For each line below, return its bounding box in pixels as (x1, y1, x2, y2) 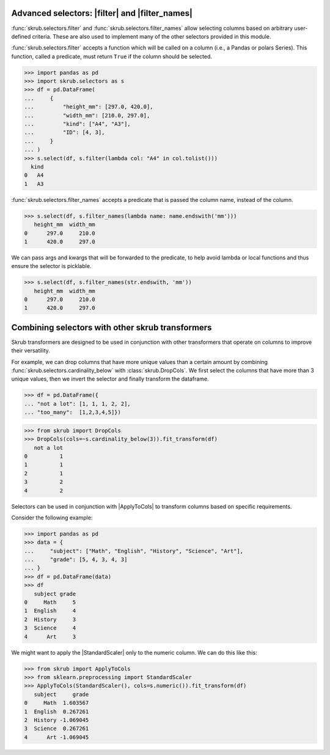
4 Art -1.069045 (24, 734, 89, 740)
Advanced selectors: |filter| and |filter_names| (11, 8, 193, 18)
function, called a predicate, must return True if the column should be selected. (11, 53, 212, 60)
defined (11, 32, 31, 40)
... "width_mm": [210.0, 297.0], (24, 112, 150, 119)
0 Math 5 (24, 599, 76, 606)
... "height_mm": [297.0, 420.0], (24, 103, 153, 110)
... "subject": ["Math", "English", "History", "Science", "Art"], (24, 548, 244, 554)
